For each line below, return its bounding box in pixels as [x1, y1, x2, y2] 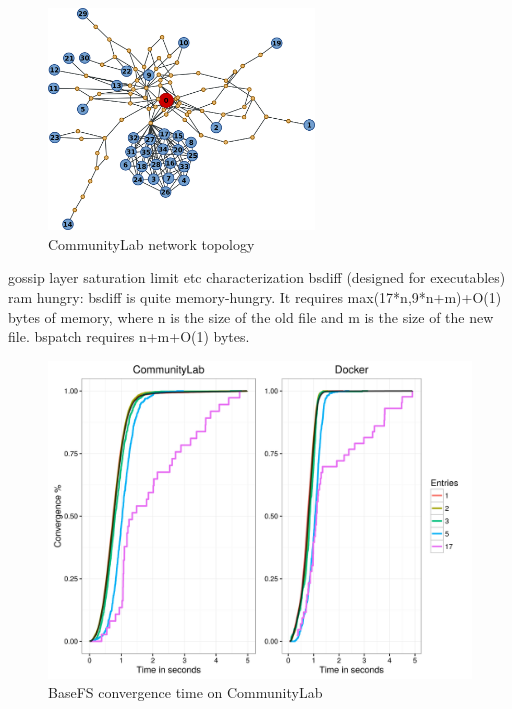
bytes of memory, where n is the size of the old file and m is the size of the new [8, 306, 494, 327]
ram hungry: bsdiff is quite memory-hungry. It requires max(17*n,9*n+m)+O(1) [8, 286, 502, 307]
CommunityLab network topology [48, 233, 255, 254]
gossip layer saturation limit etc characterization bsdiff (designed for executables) [8, 267, 506, 288]
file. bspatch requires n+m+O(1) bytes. [8, 326, 250, 347]
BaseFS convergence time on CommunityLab [48, 682, 323, 703]
